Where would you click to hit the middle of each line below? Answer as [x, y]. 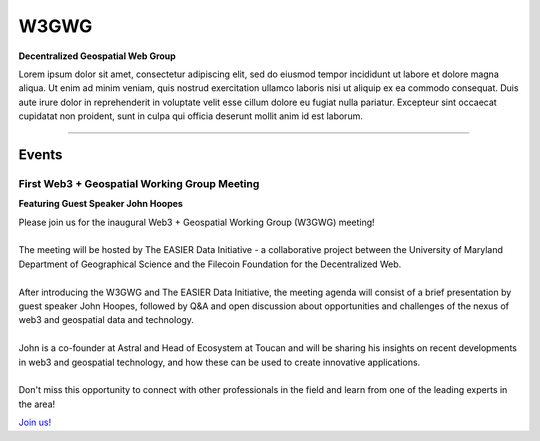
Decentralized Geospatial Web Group [97, 56]
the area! [37, 404]
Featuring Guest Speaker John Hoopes [101, 204]
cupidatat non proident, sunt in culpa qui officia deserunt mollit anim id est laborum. [191, 116]
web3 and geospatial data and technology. [106, 320]
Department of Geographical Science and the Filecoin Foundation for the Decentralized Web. [210, 264]
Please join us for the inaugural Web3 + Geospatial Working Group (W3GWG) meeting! [196, 222]
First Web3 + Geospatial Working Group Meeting [139, 183]
